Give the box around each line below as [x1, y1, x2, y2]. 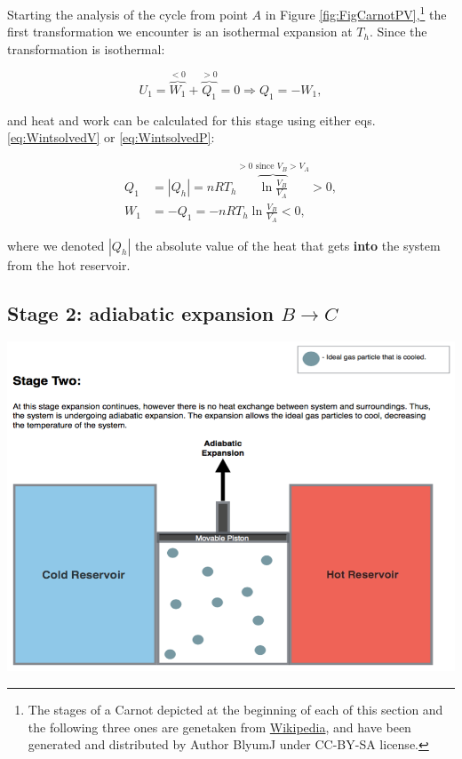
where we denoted [7, 236, 105, 254]
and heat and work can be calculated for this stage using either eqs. [7, 110, 376, 129]
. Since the [369, 22, 427, 41]
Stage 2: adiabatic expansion [7, 299, 275, 326]
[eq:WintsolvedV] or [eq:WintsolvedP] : [7, 128, 215, 147]
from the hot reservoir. [7, 255, 131, 274]
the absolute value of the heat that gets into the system [134, 236, 441, 254]
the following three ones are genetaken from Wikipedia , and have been [28, 717, 411, 736]
